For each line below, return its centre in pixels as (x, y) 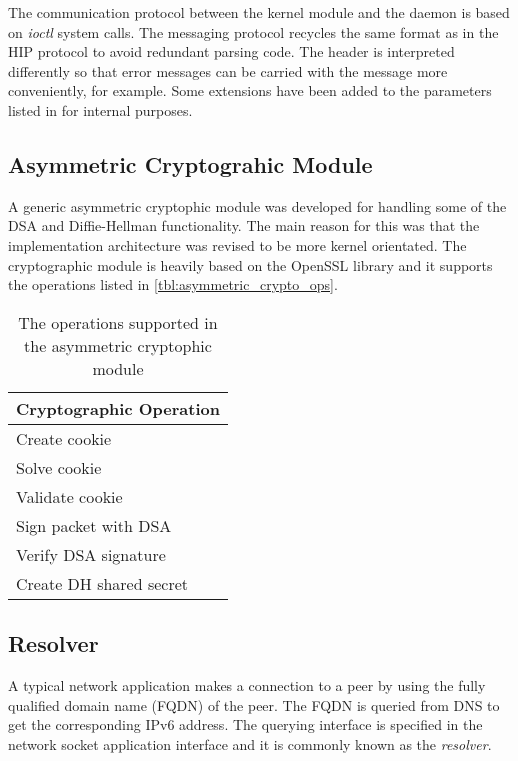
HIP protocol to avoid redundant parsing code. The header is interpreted (231, 51)
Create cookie (64, 438)
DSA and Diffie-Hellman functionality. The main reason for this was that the (244, 225)
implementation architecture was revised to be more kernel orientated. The (237, 244)
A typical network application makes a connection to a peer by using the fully (247, 684)
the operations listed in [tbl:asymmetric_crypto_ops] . (173, 284)
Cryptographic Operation (118, 408)
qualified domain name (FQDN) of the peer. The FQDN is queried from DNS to (254, 704)
